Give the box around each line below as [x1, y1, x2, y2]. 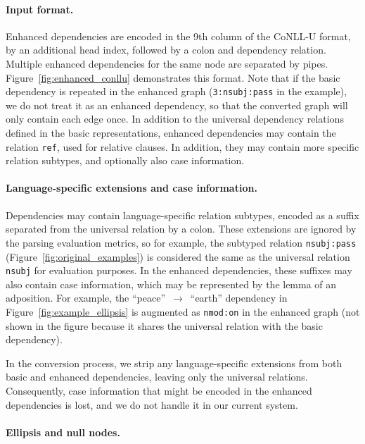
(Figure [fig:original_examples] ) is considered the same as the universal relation [6, 249, 350, 264]
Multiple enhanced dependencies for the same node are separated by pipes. [6, 56, 328, 70]
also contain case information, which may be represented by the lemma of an [6, 276, 337, 291]
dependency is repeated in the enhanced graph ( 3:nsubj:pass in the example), [6, 84, 347, 99]
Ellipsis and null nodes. [6, 424, 120, 439]
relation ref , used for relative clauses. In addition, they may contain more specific [6, 139, 359, 154]
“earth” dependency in [190, 290, 288, 305]
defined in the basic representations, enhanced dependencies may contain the [6, 125, 336, 140]
